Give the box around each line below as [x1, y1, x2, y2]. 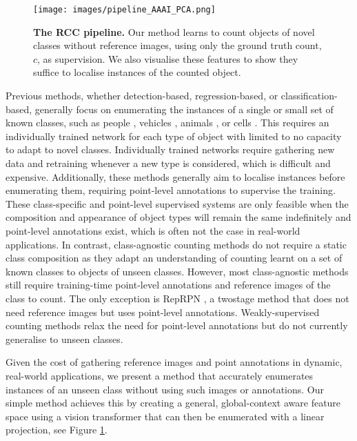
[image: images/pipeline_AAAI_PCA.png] [33, 5, 216, 14]
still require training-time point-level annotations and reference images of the [6, 277, 331, 292]
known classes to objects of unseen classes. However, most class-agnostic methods [6, 264, 349, 278]
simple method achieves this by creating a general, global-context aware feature [6, 395, 341, 410]
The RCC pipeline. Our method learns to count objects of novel [33, 24, 315, 39]
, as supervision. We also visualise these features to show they [37, 51, 298, 66]
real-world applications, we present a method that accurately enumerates [6, 368, 314, 382]
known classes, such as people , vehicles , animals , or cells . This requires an [6, 115, 329, 130]
